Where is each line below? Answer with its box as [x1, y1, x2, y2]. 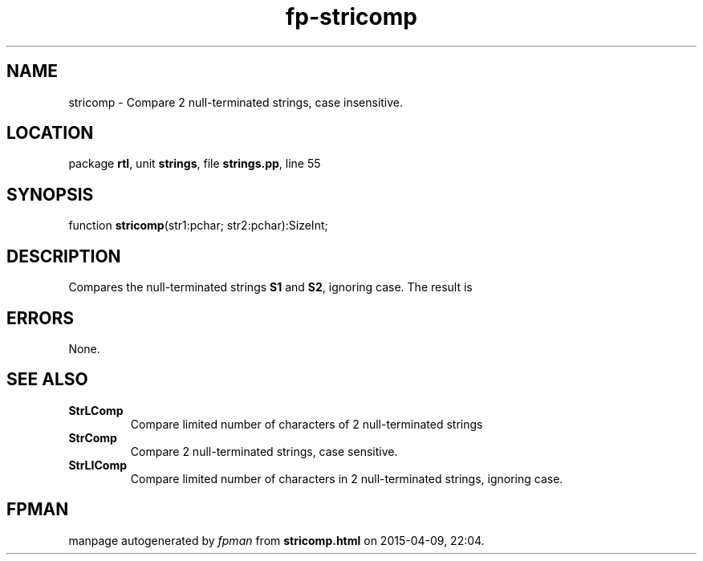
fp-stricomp [286, 3, 417, 30]
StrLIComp [68, 457, 127, 472]
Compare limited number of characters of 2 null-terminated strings [130, 417, 483, 431]
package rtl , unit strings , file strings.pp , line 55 [68, 157, 321, 171]
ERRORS [6, 307, 75, 328]
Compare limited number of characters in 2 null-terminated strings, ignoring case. [130, 471, 563, 486]
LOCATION [6, 123, 94, 144]
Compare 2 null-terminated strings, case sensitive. [130, 444, 398, 458]
